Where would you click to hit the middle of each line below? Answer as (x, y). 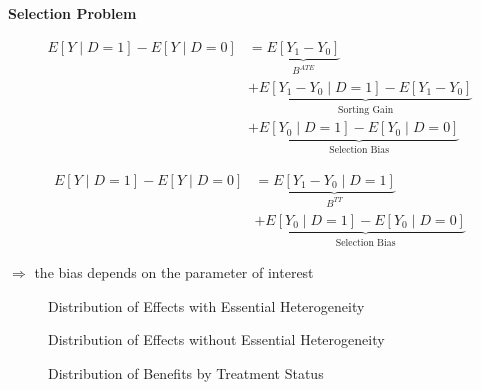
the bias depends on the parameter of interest (174, 272)
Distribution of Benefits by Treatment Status (186, 372)
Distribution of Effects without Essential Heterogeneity (216, 339)
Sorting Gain (366, 109)
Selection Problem (72, 13)
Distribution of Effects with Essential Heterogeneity (206, 305)
